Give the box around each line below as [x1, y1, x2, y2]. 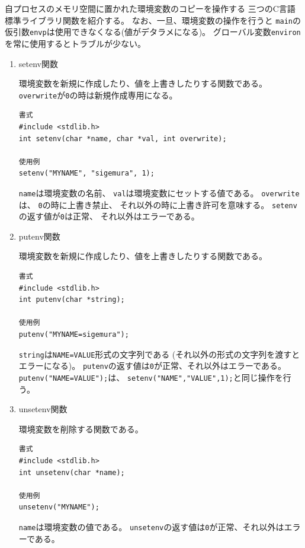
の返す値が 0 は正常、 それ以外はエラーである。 [18, 210, 200, 222]
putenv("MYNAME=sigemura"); [18, 330, 129, 339]
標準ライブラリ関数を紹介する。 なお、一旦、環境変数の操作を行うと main [5, 14, 293, 26]
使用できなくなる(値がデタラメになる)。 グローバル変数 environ [54, 26, 301, 38]
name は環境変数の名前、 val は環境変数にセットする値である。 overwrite [18, 186, 300, 199]
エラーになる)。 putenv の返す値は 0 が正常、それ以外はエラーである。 [18, 359, 287, 372]
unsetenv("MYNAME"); [18, 503, 99, 512]
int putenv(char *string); [18, 295, 125, 304]
